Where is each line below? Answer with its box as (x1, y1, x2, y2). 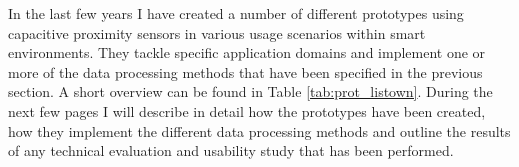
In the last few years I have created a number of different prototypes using (8, 3, 464, 23)
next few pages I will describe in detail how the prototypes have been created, (8, 100, 486, 121)
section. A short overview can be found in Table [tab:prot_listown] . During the (8, 81, 493, 102)
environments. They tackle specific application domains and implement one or (8, 42, 486, 63)
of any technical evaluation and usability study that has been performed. (8, 140, 454, 161)
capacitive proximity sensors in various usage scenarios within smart (8, 22, 426, 43)
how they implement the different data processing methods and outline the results (8, 120, 511, 141)
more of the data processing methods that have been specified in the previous (8, 61, 483, 82)
